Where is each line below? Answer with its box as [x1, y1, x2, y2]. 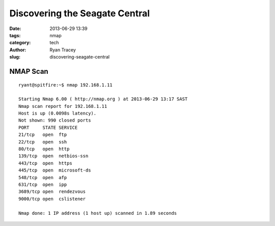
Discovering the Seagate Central [9, 8, 150, 19]
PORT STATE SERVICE [18, 125, 78, 130]
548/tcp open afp [18, 175, 67, 180]
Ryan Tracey [49, 46, 76, 53]
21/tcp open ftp [18, 132, 67, 137]
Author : [9, 46, 26, 53]
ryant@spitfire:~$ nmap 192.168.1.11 [18, 82, 113, 88]
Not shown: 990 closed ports [18, 118, 91, 123]
